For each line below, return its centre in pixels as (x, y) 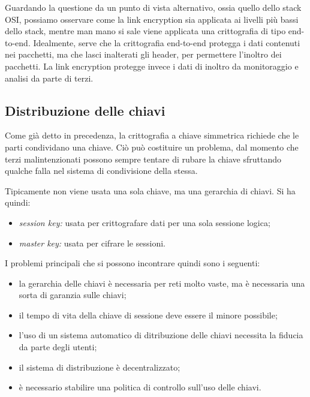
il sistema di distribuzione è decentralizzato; (100, 367)
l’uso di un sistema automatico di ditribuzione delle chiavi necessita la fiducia (161, 335)
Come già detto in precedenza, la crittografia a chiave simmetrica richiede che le (152, 135)
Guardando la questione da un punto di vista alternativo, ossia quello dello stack (153, 7)
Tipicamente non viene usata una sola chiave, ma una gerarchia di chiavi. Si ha (150, 190)
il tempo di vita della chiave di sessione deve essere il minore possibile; (148, 315)
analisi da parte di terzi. (49, 78)
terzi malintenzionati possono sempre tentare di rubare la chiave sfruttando (143, 159)
